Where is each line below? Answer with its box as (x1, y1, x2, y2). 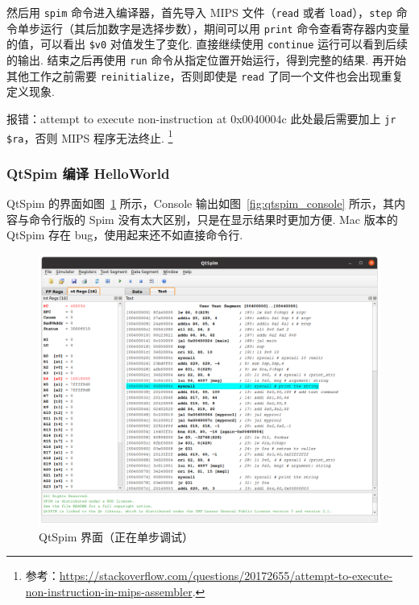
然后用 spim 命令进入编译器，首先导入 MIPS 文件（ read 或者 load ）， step (6, 4, 392, 20)
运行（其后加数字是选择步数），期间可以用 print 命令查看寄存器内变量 (39, 19, 410, 36)
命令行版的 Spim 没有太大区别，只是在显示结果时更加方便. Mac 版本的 (28, 210, 398, 227)
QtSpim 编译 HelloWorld (6, 163, 170, 183)
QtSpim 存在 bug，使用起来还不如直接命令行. (6, 226, 243, 243)
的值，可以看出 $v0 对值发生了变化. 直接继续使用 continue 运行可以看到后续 (6, 35, 408, 52)
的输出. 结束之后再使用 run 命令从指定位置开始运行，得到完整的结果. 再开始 (6, 51, 406, 68)
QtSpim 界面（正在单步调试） (39, 528, 194, 545)
